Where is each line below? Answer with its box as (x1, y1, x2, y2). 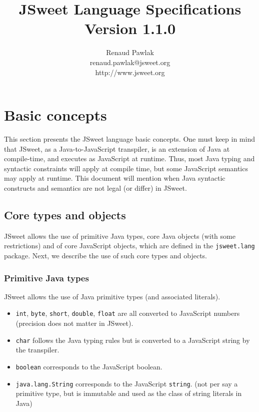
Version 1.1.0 (84, 18, 176, 39)
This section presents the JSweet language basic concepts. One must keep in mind (4, 134, 255, 144)
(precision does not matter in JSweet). (15, 318, 133, 328)
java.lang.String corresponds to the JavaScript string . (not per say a (15, 378, 238, 388)
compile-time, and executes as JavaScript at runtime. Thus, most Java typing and (4, 153, 255, 164)
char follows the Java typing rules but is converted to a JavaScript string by (15, 334, 250, 345)
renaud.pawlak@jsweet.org (89, 57, 170, 67)
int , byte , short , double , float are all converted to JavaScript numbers (15, 308, 240, 318)
